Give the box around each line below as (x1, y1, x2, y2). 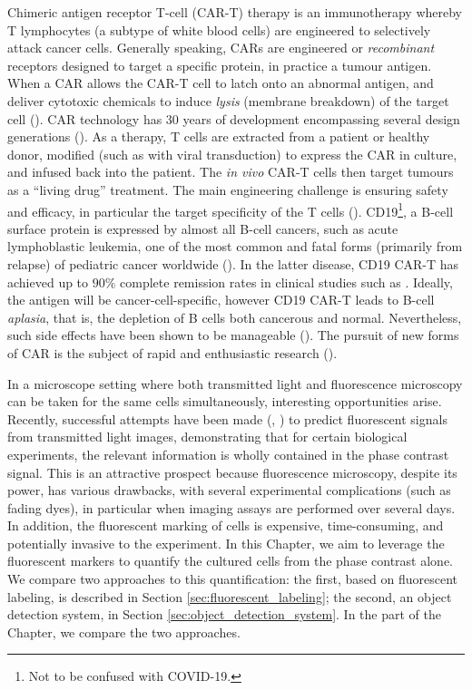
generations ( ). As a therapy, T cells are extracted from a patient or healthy (7, 127, 430, 146)
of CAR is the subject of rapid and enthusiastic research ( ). (7, 343, 338, 362)
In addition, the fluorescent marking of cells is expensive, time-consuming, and (7, 516, 444, 535)
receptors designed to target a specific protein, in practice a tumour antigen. (7, 55, 432, 74)
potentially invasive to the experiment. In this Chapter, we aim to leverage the (7, 533, 445, 552)
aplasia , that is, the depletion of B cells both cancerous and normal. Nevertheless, (7, 307, 462, 326)
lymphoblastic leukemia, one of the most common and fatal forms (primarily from (7, 237, 463, 256)
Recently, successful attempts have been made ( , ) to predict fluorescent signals (7, 409, 447, 428)
